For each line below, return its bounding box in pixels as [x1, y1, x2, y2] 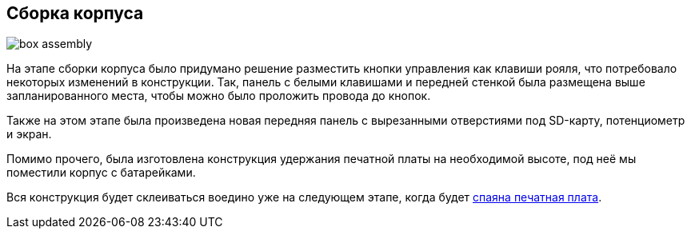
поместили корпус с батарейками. [6, 165, 196, 180]
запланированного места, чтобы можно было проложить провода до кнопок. [6, 89, 431, 103]
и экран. [6, 127, 52, 141]
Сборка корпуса [6, 3, 144, 23]
